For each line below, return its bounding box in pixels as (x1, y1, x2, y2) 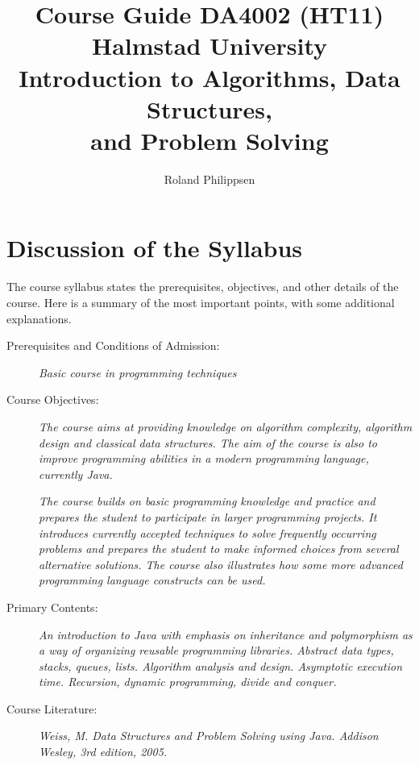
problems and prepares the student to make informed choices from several (39, 540, 399, 557)
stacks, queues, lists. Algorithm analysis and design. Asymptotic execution (39, 657, 403, 674)
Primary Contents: (6, 598, 98, 615)
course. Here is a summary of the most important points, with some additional (6, 294, 395, 310)
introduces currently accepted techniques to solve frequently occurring (39, 524, 376, 541)
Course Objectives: (6, 391, 99, 408)
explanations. (6, 310, 72, 326)
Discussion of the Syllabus (6, 231, 303, 264)
